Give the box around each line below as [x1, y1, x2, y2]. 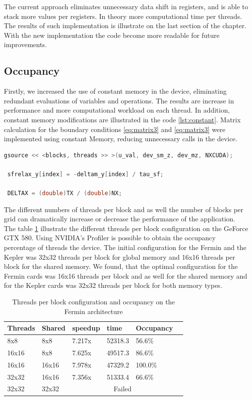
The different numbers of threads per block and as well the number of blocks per [4, 204, 244, 214]
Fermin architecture [64, 306, 123, 316]
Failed [113, 383, 132, 394]
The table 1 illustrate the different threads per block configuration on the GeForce [4, 223, 248, 233]
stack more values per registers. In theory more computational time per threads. [4, 11, 242, 21]
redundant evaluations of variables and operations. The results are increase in [4, 95, 234, 105]
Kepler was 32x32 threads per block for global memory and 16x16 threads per [4, 251, 236, 262]
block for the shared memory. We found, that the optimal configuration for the [4, 261, 238, 271]
